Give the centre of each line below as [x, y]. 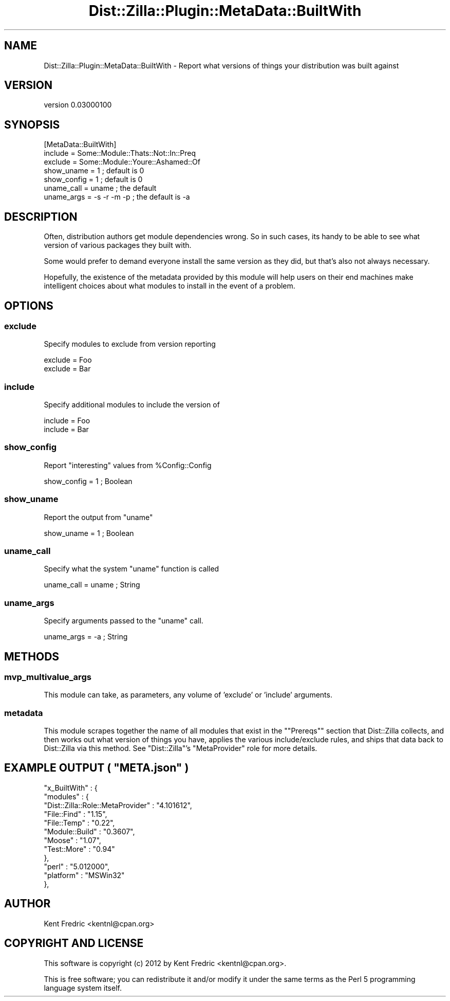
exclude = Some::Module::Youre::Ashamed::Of [122, 162]
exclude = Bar [67, 369]
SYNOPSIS [32, 124]
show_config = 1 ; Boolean [88, 481]
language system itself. [83, 988]
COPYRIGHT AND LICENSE [74, 943]
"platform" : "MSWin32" [84, 875]
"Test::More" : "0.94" [79, 849]
